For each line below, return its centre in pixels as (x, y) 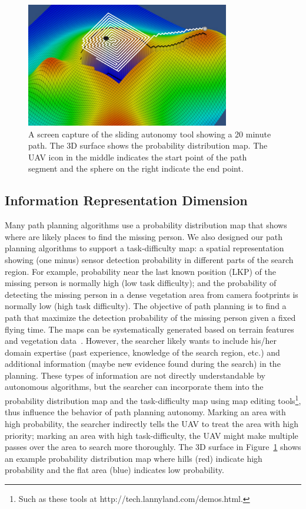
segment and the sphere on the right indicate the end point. (136, 168)
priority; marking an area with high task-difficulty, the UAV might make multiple (152, 435)
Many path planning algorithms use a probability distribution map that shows (146, 225)
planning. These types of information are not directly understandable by (135, 375)
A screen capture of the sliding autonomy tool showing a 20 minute (150, 134)
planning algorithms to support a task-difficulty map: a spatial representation (144, 248)
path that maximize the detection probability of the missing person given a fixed (150, 317)
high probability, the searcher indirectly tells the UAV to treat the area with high (152, 423)
